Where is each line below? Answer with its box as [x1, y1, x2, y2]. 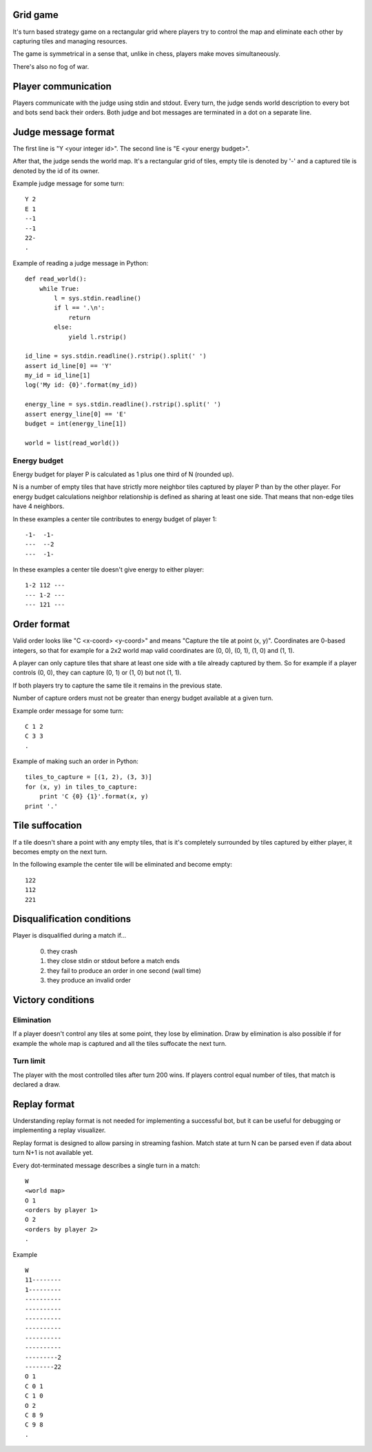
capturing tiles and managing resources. [12, 37, 127, 45]
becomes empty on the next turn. [12, 847, 108, 856]
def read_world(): [25, 275, 87, 283]
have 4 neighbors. [12, 502, 65, 510]
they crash [47, 947, 78, 955]
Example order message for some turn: [12, 707, 124, 715]
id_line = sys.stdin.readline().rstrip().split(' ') [25, 352, 207, 360]
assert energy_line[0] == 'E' [25, 410, 127, 418]
